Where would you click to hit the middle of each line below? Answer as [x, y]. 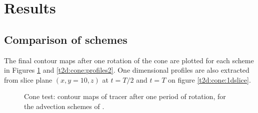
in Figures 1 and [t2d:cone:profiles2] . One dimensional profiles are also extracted [127, 70]
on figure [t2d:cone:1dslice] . [209, 79]
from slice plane [28, 79]
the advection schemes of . [64, 106]
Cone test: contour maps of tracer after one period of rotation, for [125, 96]
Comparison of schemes [66, 39]
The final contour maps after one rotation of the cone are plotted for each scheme [129, 60]
